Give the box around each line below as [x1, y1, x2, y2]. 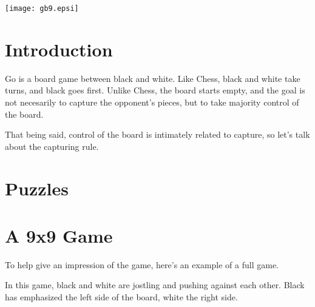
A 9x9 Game [5, 223, 113, 248]
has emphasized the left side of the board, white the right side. [5, 291, 238, 303]
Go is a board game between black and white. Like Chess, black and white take [5, 72, 300, 84]
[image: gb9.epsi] [5, 4, 79, 13]
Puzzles [5, 175, 69, 200]
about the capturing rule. [5, 140, 99, 152]
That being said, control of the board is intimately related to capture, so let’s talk [5, 128, 310, 141]
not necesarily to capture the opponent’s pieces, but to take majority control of [5, 95, 299, 108]
